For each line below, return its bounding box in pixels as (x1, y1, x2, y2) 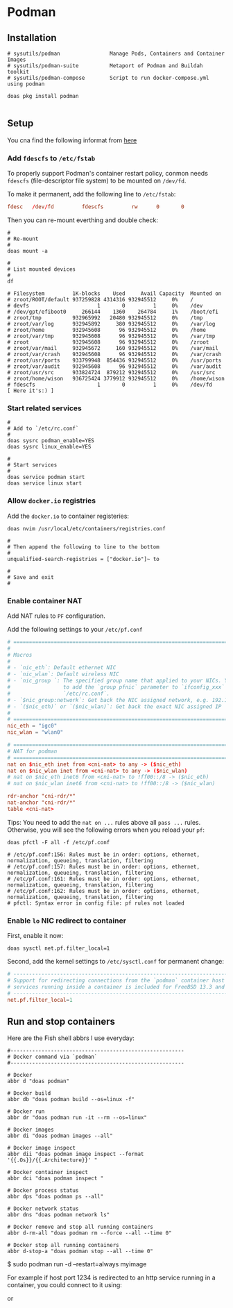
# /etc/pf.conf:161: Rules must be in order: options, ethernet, (7, 875, 200, 882)
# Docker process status (7, 1187, 79, 1194)
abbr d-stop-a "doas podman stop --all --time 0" (7, 1248, 154, 1255)
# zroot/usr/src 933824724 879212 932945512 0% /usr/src (7, 369, 216, 376)
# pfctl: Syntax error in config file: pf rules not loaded (7, 900, 185, 907)
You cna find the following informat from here (7, 136, 137, 144)
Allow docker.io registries (7, 496, 96, 505)
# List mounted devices (7, 265, 76, 273)
